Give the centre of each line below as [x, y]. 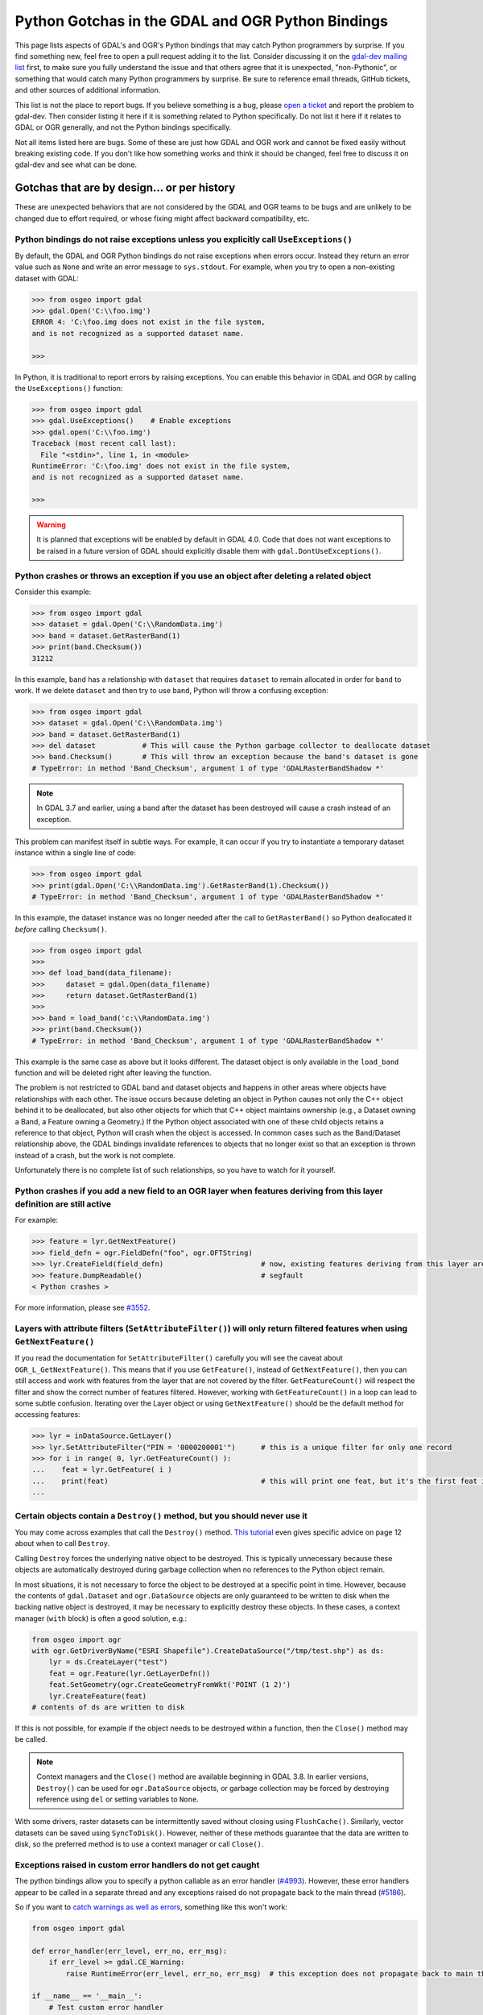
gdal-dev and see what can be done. [76, 164]
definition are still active [63, 1204]
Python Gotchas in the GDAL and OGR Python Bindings [201, 21]
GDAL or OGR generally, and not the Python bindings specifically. [123, 127]
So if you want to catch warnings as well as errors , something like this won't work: [151, 1907]
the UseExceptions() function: [69, 388]
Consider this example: [53, 592]
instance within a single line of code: [75, 853]
